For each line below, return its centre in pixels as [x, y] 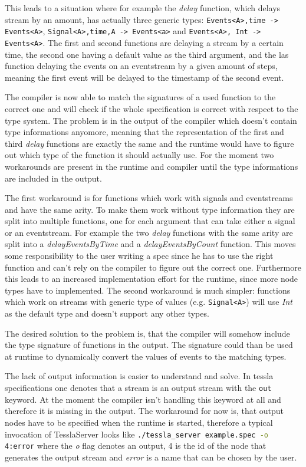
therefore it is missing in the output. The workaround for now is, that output [144, 411]
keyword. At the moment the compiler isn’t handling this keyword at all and [143, 399]
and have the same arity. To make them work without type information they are [150, 209]
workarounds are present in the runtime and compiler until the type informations [152, 166]
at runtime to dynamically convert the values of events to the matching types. [146, 356]
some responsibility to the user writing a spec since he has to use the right [139, 256]
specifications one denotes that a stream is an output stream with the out [138, 388]
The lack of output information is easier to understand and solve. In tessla [139, 376]
